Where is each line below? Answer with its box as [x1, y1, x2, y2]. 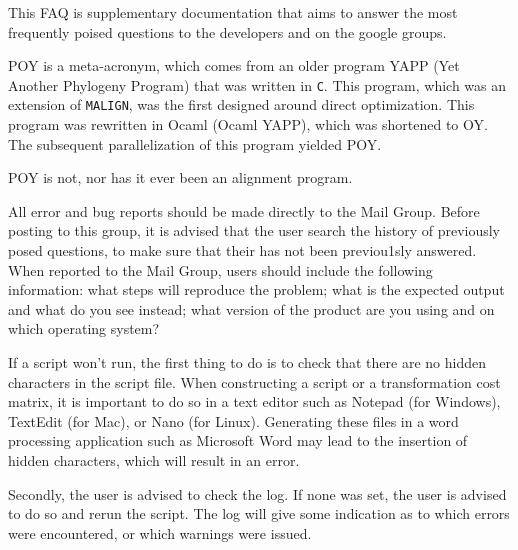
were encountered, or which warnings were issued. [8, 522, 312, 543]
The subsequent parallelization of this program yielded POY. [8, 133, 382, 154]
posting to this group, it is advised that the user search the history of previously [8, 220, 501, 241]
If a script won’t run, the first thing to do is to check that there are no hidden [8, 352, 486, 373]
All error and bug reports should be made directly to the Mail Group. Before [8, 200, 480, 221]
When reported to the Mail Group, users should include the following [8, 259, 433, 280]
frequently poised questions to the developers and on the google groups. [8, 21, 447, 42]
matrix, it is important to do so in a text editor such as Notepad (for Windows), [8, 391, 501, 412]
